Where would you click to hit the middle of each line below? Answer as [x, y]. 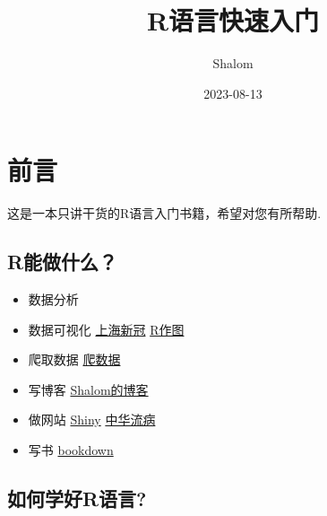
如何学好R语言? [77, 498]
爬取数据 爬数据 [74, 359]
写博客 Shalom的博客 [88, 389]
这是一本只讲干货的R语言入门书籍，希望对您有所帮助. [164, 213]
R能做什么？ [63, 262]
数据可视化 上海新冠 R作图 [106, 329]
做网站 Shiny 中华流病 [92, 420]
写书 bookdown [71, 450]
